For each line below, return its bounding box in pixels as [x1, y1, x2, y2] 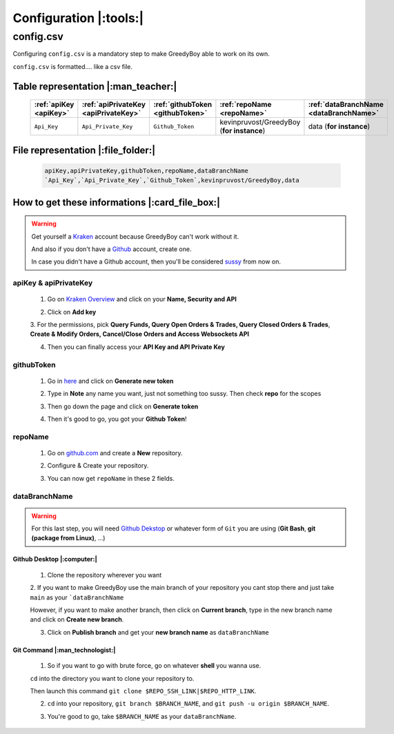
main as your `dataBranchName [30, 593, 124, 602]
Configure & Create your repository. [47, 462, 149, 470]
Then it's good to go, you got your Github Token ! [47, 415, 187, 423]
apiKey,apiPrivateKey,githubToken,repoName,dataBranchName [44, 166, 248, 175]
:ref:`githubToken [152, 100, 213, 110]
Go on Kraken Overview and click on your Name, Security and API [47, 295, 237, 304]
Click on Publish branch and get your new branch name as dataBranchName [47, 628, 269, 636]
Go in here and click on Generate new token [47, 377, 174, 385]
